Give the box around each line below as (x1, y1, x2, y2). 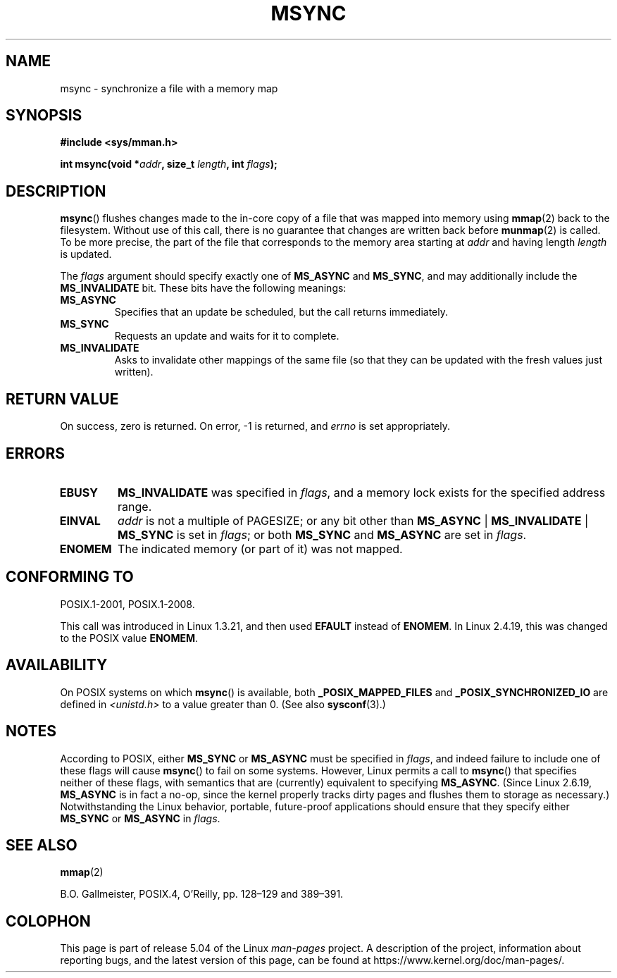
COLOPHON (6, 912, 91, 930)
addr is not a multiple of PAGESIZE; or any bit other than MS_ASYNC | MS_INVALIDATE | (118, 513, 589, 528)
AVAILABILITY (6, 656, 108, 674)
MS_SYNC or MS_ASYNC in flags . (60, 812, 220, 824)
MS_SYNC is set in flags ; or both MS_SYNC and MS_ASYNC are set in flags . (118, 527, 527, 542)
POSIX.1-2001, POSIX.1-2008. (60, 598, 195, 610)
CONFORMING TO (6, 568, 134, 586)
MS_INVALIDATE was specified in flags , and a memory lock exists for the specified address (118, 485, 606, 500)
